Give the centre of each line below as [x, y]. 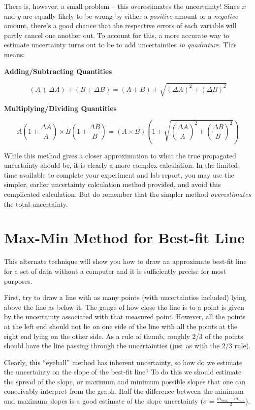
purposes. [18, 280]
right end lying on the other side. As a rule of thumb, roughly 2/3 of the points [124, 336]
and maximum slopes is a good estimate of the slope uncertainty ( [104, 401]
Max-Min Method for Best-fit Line [125, 238]
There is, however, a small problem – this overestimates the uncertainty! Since [122, 6]
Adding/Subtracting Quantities [58, 71]
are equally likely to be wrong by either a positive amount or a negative [130, 16]
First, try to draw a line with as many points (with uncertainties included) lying [125, 297]
